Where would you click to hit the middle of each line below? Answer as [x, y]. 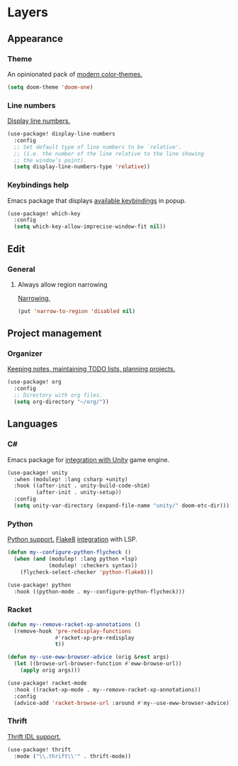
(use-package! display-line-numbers [61, 134]
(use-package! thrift [39, 750]
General [21, 269]
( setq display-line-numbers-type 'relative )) [82, 167]
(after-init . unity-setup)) [79, 493]
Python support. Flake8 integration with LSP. [72, 540]
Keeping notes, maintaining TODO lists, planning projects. [91, 369]
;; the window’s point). [50, 160]
